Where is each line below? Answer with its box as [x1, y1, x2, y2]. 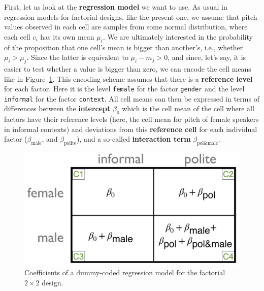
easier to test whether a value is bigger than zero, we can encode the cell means [4, 63, 251, 74]
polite [64, 141, 77, 146]
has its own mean [40, 31, 94, 42]
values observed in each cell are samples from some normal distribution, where [4, 21, 248, 32]
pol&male [197, 141, 218, 146]
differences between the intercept [4, 103, 111, 114]
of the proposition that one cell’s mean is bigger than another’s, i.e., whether [4, 42, 243, 52]
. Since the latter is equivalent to [26, 52, 128, 62]
